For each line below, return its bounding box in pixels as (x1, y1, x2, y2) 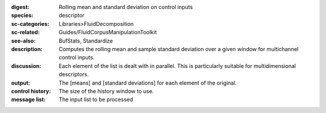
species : (11, 12, 33, 19)
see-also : (11, 37, 36, 44)
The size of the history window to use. (59, 87, 154, 94)
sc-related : (11, 29, 40, 36)
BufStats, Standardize (59, 37, 113, 44)
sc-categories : (11, 20, 50, 27)
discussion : (11, 62, 42, 69)
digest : (11, 4, 30, 10)
